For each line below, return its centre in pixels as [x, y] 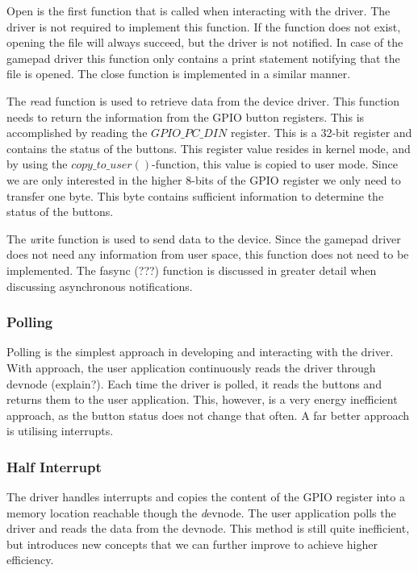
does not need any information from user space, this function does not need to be [208, 254]
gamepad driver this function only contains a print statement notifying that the [203, 58]
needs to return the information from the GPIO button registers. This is [186, 116]
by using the [37, 164]
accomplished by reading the [77, 133]
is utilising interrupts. [60, 431]
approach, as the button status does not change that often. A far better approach [208, 415]
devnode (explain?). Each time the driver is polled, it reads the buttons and [194, 383]
